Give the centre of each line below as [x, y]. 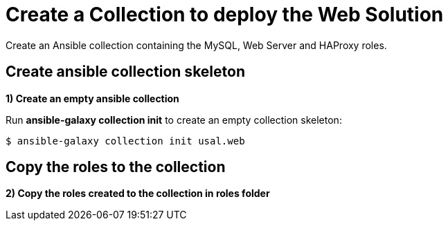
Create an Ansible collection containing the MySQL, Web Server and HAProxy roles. [196, 45]
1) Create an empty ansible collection [92, 98]
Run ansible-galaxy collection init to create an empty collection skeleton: [174, 120]
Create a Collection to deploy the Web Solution [225, 15]
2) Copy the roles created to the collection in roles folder [138, 194]
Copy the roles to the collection [116, 167]
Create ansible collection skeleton [125, 72]
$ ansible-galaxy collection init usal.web [125, 141]
